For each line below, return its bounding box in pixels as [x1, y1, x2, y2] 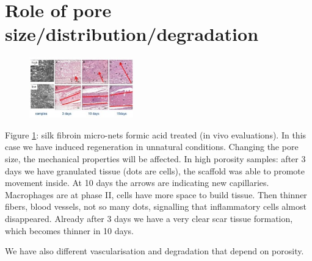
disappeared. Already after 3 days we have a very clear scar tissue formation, [5, 212, 293, 224]
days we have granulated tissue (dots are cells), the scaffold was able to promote [5, 164, 305, 177]
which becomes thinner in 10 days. [5, 224, 134, 237]
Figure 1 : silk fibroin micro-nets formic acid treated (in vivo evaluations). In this [5, 128, 307, 141]
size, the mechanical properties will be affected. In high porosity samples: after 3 [5, 152, 306, 165]
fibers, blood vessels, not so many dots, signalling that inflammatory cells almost [5, 200, 307, 213]
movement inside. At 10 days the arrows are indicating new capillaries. [5, 176, 269, 189]
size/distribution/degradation [5, 21, 259, 46]
